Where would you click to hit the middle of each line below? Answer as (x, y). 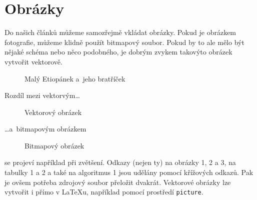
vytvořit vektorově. (33, 61)
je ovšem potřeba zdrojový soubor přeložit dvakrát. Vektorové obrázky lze (118, 182)
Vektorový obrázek (53, 112)
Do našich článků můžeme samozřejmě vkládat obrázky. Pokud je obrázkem (120, 32)
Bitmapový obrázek (54, 145)
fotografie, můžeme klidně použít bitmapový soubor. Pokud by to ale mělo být (124, 42)
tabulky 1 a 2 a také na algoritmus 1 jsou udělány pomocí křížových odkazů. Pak (129, 172)
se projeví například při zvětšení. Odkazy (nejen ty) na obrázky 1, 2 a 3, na (120, 162)
